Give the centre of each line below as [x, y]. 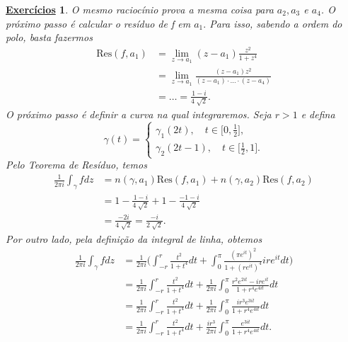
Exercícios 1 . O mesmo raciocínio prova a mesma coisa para [140, 9]
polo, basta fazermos [49, 37]
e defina [318, 114]
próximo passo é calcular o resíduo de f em [98, 23]
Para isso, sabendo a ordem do [276, 23]
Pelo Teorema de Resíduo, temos [76, 165]
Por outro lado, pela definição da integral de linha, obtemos [134, 238]
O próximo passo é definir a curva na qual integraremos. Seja [139, 114]
